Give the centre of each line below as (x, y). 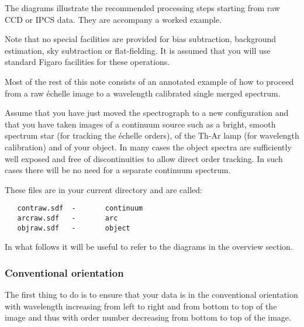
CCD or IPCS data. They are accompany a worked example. (113, 19)
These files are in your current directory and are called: (103, 189)
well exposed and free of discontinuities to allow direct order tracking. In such (144, 158)
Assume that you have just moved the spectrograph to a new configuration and (147, 113)
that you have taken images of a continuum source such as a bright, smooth (140, 124)
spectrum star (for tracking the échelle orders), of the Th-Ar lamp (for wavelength (152, 135)
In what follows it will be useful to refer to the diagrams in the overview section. (149, 247)
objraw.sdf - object (74, 228)
